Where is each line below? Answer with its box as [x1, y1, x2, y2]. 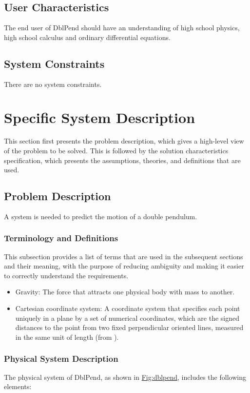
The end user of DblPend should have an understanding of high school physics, [4, 22, 240, 33]
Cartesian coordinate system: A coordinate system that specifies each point [15, 303, 240, 313]
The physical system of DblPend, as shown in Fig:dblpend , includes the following [4, 372, 246, 382]
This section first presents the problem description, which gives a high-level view [4, 136, 244, 146]
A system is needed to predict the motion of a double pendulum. [4, 211, 197, 221]
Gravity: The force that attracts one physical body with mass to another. [15, 287, 235, 297]
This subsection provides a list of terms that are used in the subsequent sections [4, 251, 243, 261]
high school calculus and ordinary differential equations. [4, 32, 171, 42]
